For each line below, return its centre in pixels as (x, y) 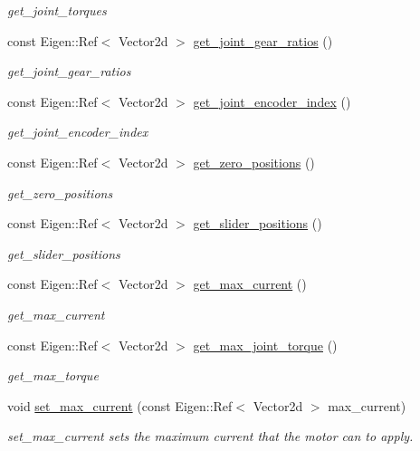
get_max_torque (53, 375)
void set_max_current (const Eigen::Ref (120, 405)
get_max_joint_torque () (265, 345)
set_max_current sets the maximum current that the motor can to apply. (210, 436)
